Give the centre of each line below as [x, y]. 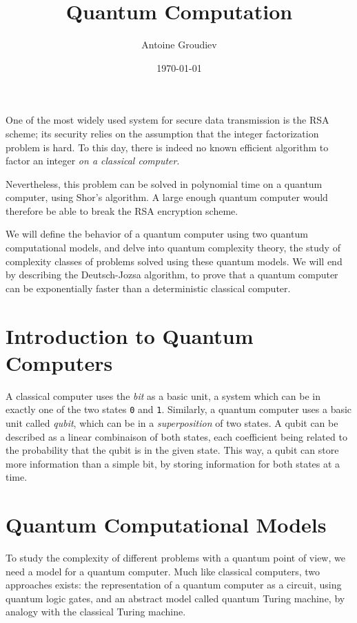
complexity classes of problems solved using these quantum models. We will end [174, 261]
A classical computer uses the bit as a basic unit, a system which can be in [163, 395]
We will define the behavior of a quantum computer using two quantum [157, 234]
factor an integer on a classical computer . [93, 161]
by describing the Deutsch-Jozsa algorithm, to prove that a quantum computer [172, 275]
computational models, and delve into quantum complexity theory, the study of [173, 248]
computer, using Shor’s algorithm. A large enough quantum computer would [167, 197]
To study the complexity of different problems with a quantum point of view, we [175, 558]
